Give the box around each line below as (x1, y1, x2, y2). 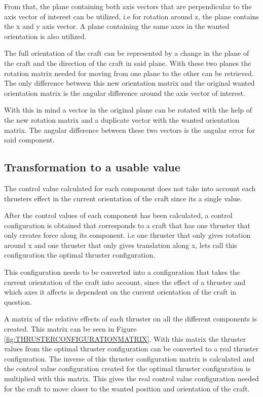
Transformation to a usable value (4, 159, 180, 175)
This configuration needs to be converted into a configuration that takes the (4, 267, 240, 277)
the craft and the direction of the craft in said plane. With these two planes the (4, 57, 251, 68)
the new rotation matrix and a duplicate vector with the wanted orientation (4, 114, 240, 125)
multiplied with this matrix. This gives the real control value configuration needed (4, 373, 259, 384)
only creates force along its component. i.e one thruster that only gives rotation (4, 230, 251, 240)
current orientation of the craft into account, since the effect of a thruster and (4, 276, 246, 287)
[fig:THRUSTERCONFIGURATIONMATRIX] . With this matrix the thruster (4, 333, 246, 344)
